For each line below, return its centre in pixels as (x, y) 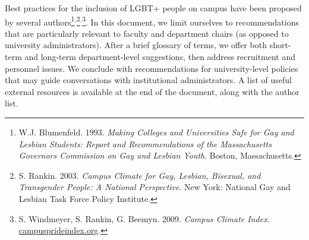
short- (280, 45)
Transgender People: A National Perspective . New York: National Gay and (154, 187)
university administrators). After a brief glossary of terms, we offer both (136, 45)
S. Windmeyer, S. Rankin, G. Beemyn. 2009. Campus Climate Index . (144, 218)
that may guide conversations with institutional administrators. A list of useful (148, 80)
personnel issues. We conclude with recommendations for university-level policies (152, 68)
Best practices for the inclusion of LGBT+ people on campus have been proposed (153, 8)
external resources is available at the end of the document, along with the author (152, 91)
